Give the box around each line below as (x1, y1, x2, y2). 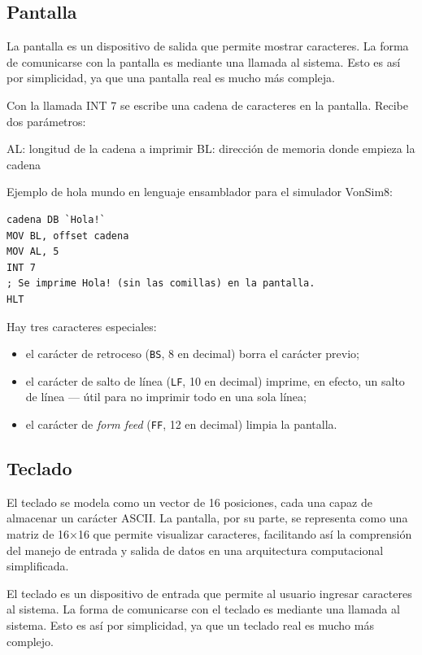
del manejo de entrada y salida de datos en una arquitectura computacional (7, 541, 384, 558)
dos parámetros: (7, 112, 86, 129)
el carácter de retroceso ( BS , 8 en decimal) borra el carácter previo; (25, 345, 360, 362)
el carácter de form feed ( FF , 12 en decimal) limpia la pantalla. (25, 416, 337, 433)
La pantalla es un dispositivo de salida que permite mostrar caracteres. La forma (7, 37, 409, 55)
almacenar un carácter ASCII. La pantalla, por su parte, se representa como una (7, 509, 408, 526)
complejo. (7, 632, 54, 649)
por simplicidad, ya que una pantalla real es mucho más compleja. (7, 69, 335, 86)
